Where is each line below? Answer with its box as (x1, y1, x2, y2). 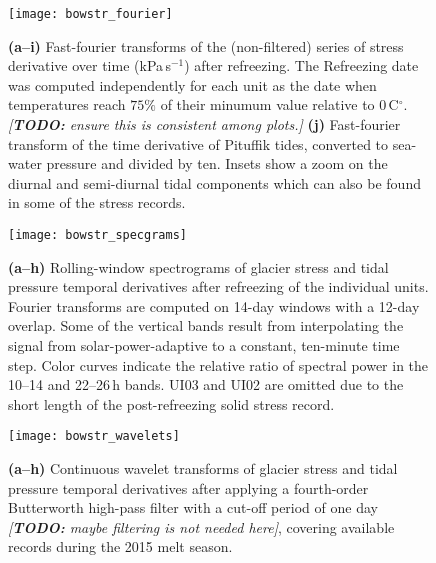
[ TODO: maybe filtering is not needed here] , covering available (8, 516, 395, 537)
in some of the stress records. (8, 192, 186, 213)
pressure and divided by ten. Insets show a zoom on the (46, 153, 388, 174)
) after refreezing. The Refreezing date (184, 55, 419, 76)
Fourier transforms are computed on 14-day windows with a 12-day (8, 295, 420, 316)
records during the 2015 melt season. (8, 536, 233, 557)
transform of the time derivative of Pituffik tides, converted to (8, 133, 389, 154)
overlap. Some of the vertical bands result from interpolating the (8, 315, 404, 336)
